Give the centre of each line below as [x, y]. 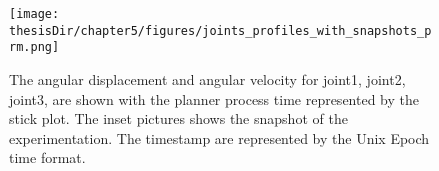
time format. [47, 157]
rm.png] [34, 47]
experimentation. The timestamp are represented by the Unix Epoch [219, 137]
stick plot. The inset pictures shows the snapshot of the [178, 118]
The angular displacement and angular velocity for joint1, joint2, [207, 78]
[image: [34, 14]
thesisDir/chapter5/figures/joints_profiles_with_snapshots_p [220, 30]
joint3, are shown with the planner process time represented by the [214, 98]
